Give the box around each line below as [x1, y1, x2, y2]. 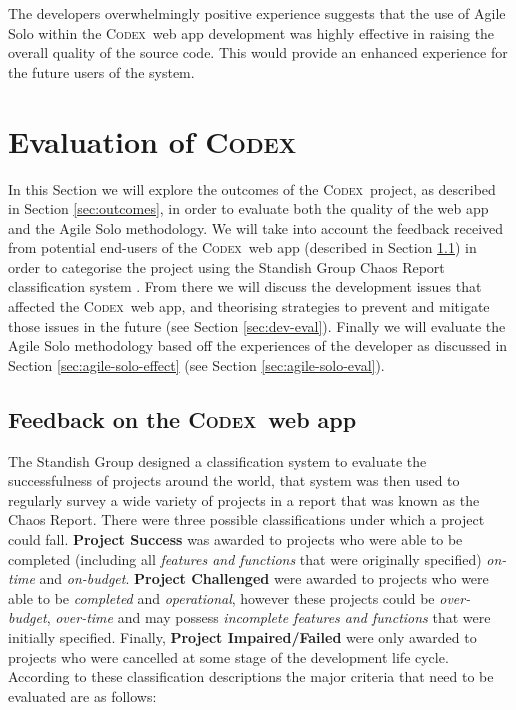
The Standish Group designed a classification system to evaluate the [8, 450, 427, 471]
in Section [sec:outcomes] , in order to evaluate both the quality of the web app [8, 198, 489, 219]
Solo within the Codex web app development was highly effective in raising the [8, 22, 495, 43]
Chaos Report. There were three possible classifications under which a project [8, 509, 485, 530]
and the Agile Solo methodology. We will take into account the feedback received [8, 217, 504, 238]
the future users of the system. [8, 61, 195, 82]
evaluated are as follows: [8, 685, 157, 706]
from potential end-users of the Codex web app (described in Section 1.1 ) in [8, 237, 477, 258]
